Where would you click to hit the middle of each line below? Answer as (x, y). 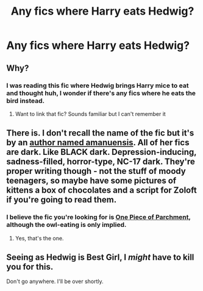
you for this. (30, 267)
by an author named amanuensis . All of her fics (98, 142)
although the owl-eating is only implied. (66, 225)
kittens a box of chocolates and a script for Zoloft (101, 190)
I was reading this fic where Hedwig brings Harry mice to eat (98, 85)
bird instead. (25, 101)
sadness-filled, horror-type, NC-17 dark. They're (101, 162)
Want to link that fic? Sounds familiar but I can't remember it (90, 113)
